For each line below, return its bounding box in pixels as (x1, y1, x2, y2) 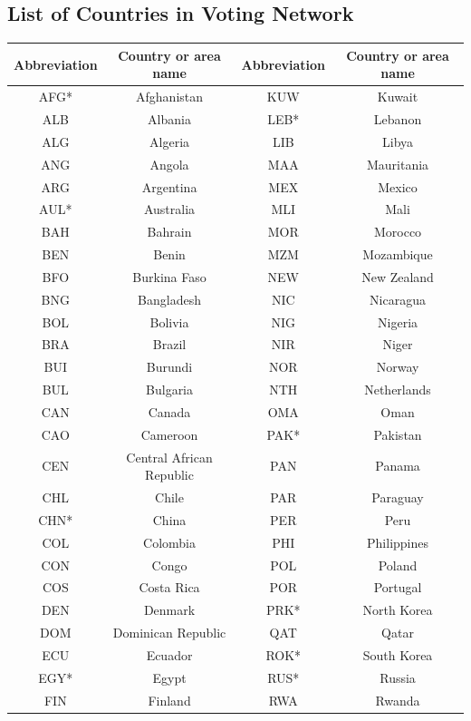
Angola (149, 154, 189, 173)
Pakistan (373, 424, 422, 443)
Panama (375, 456, 420, 475)
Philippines (367, 532, 429, 551)
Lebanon (373, 109, 422, 128)
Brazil (152, 335, 187, 354)
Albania (148, 109, 191, 128)
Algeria (149, 132, 190, 151)
